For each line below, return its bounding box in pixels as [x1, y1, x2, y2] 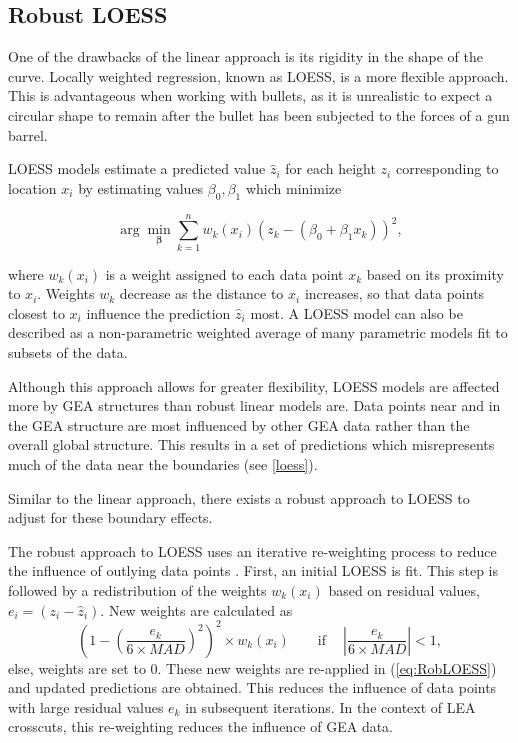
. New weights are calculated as [100, 599, 293, 620]
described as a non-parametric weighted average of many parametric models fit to [8, 322, 508, 343]
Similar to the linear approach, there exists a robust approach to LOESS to [8, 487, 470, 508]
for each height [285, 158, 376, 179]
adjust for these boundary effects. [8, 507, 213, 528]
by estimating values [78, 177, 204, 198]
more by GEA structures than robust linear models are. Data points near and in [8, 395, 501, 416]
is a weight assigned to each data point [105, 263, 344, 284]
